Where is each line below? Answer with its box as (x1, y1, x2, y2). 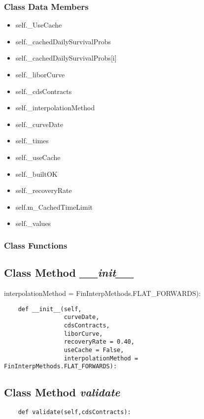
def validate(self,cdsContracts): (18, 409, 131, 416)
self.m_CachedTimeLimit (15, 201, 93, 212)
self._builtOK (15, 168, 58, 179)
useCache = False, (64, 346, 124, 354)
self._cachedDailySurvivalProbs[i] (15, 53, 117, 63)
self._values (15, 218, 51, 228)
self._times (15, 135, 49, 146)
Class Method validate (4, 385, 120, 400)
